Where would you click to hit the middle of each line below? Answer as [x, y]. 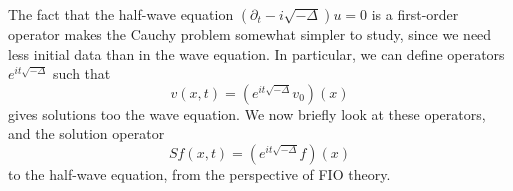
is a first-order [415, 14]
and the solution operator [86, 133]
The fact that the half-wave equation [121, 14]
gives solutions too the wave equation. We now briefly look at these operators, [247, 113]
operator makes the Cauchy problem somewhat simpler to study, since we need [250, 34]
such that [82, 73]
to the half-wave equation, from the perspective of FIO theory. [199, 173]
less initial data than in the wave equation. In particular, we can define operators [256, 53]
